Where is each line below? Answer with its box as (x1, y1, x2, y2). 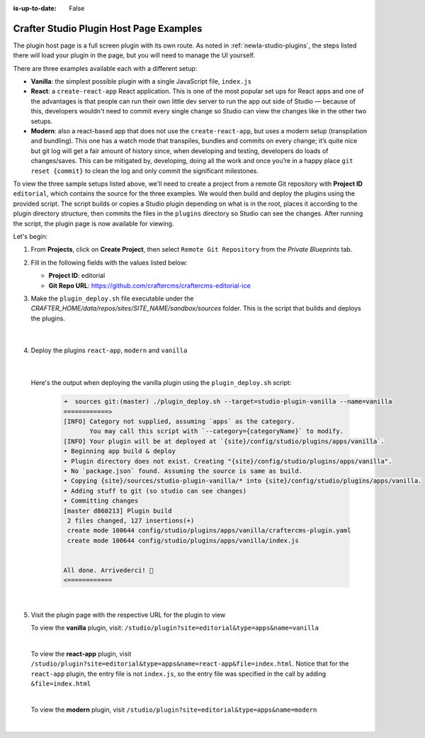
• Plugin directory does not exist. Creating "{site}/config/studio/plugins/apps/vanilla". (63, 457, 392, 465)
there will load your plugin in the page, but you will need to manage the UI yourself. (13, 51, 255, 60)
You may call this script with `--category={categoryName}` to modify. (89, 427, 344, 435)
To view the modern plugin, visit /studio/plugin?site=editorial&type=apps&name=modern (30, 705, 317, 714)
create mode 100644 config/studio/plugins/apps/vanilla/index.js (67, 536, 299, 544)
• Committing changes (63, 497, 139, 505)
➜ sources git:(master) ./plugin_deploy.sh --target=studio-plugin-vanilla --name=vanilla (63, 398, 392, 406)
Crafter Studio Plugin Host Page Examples (13, 22, 203, 35)
